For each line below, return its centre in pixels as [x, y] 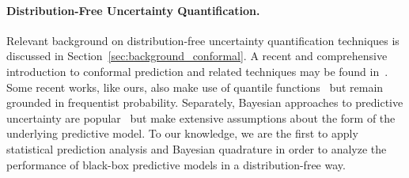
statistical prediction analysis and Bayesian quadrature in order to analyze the [197, 148]
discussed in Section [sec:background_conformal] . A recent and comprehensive [197, 56]
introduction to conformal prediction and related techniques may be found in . [197, 71]
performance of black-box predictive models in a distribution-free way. [176, 164]
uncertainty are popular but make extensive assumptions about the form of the [201, 117]
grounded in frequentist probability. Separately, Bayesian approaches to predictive [205, 102]
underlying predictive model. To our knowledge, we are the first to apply [182, 133]
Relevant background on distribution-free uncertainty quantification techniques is [203, 40]
